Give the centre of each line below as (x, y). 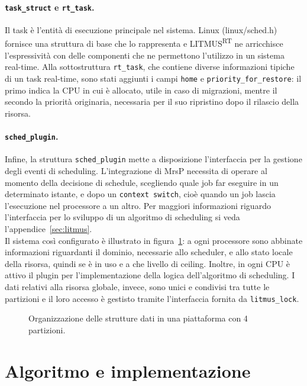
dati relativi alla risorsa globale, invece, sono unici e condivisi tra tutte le (137, 286)
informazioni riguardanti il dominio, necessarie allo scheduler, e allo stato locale (149, 252)
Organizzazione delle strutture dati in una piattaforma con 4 (138, 318)
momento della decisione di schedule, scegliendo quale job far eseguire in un (142, 182)
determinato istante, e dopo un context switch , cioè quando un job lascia (140, 194)
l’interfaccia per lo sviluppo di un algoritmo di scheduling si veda (122, 217)
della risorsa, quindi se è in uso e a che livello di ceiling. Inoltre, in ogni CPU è (148, 263)
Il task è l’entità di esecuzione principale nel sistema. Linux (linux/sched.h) (141, 29)
